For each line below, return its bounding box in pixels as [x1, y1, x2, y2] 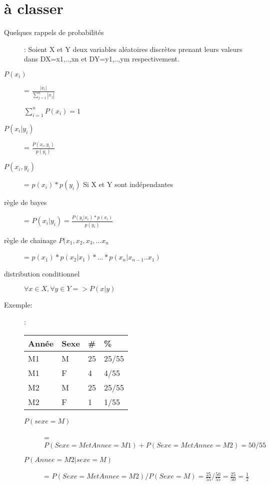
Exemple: [4, 299, 32, 310]
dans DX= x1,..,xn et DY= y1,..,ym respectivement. [24, 53, 179, 64]
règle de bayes [4, 197, 47, 207]
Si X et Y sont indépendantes [83, 179, 173, 189]
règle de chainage [4, 234, 56, 245]
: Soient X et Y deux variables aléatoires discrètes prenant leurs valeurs [24, 43, 242, 54]
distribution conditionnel [4, 268, 80, 278]
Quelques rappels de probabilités [4, 27, 104, 37]
